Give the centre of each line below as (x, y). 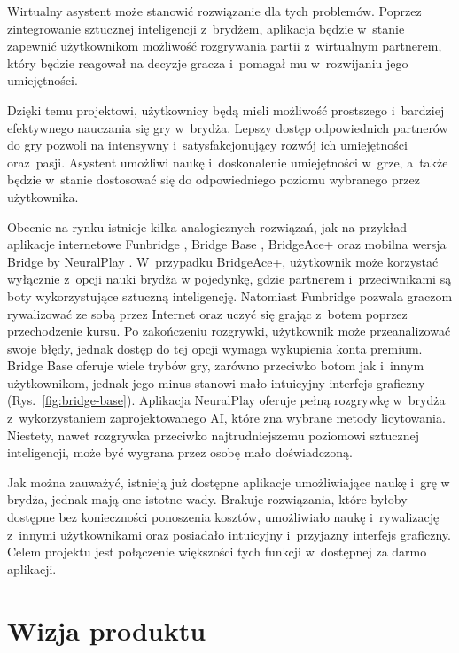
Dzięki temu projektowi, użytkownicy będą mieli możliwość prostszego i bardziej (226, 109)
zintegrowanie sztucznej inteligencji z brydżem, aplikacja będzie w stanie (206, 28)
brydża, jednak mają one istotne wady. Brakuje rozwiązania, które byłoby (207, 499)
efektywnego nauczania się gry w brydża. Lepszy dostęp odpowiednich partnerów (228, 127)
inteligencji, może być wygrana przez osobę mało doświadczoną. (180, 452)
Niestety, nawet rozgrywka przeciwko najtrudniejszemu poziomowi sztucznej (214, 435)
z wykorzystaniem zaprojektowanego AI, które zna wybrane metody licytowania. (226, 418)
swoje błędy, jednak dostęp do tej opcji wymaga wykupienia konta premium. (215, 348)
